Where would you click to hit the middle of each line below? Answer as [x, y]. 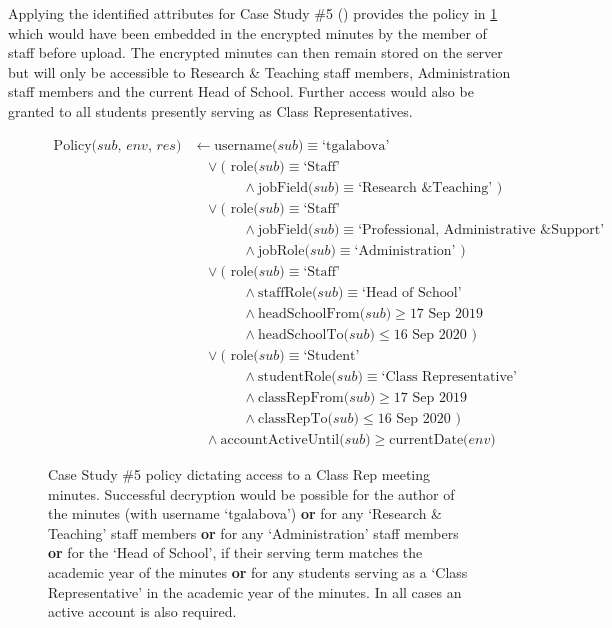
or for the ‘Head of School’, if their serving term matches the [235, 552]
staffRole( [287, 292]
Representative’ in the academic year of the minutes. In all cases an [255, 591]
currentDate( [429, 440]
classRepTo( [295, 418]
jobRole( [283, 250]
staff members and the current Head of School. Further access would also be [241, 91]
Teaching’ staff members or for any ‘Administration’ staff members [253, 532]
